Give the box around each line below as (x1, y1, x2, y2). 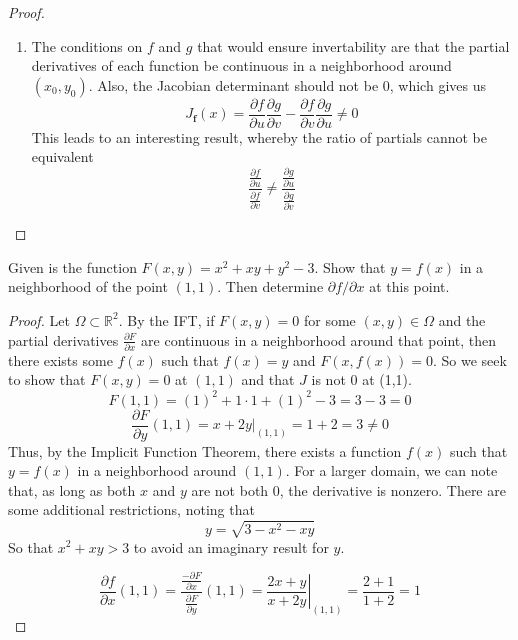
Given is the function (8, 256, 137, 277)
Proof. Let (8, 309, 70, 330)
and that (241, 369, 295, 390)
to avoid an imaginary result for (133, 536, 329, 557)
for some (304, 309, 356, 330)
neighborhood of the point (8, 276, 168, 297)
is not (311, 369, 346, 390)
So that (8, 536, 54, 557)
